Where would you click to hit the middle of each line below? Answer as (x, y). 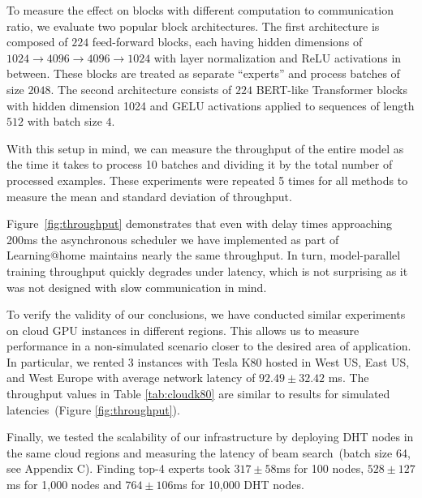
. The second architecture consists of (141, 89)
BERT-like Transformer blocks (332, 89)
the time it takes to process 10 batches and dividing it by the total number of (200, 164)
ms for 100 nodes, (320, 468)
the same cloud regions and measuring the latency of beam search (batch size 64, (209, 452)
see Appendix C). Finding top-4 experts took (118, 468)
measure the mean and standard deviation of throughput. (149, 196)
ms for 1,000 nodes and (64, 485)
